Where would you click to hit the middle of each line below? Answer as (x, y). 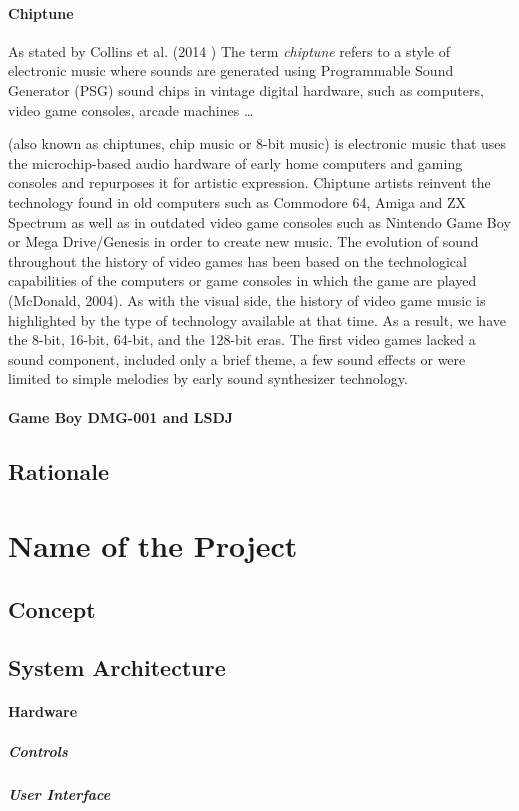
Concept (52, 608)
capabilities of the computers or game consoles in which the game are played (242, 280)
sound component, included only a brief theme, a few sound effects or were (237, 358)
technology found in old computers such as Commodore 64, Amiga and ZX (237, 201)
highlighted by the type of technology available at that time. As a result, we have (257, 319)
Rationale (58, 471)
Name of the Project (153, 545)
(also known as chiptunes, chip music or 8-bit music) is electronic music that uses (257, 143)
